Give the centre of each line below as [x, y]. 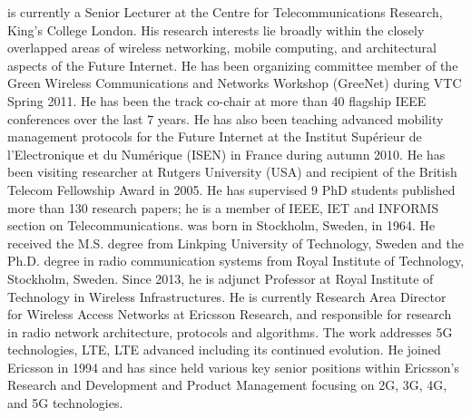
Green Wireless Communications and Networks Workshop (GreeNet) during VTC [235, 83]
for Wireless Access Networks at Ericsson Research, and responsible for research [230, 314]
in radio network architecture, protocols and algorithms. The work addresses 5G [230, 331]
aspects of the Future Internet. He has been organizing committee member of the [233, 65]
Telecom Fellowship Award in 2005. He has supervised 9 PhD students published [231, 189]
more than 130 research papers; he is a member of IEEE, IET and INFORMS [223, 207]
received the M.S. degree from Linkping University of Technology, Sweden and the [235, 243]
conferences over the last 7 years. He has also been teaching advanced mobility [226, 118]
